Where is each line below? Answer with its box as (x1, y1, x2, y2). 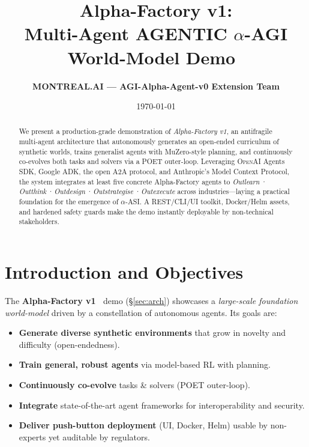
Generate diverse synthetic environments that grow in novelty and (19, 326, 286, 339)
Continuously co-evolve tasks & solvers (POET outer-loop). (19, 378, 250, 391)
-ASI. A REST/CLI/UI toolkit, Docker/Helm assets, (125, 196, 290, 207)
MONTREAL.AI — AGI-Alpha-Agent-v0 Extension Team (32, 79, 280, 92)
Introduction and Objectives (5, 260, 244, 284)
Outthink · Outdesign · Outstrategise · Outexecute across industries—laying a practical (19, 186, 290, 196)
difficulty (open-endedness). (19, 338, 120, 350)
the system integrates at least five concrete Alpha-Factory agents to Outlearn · (19, 176, 266, 186)
